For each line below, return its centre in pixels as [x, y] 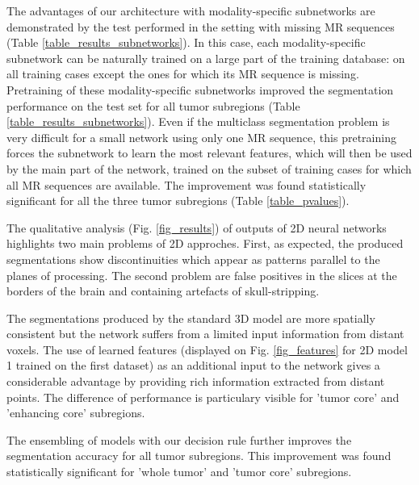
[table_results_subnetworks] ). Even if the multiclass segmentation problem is [198, 121]
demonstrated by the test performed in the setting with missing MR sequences [201, 26]
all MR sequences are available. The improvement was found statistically [186, 184]
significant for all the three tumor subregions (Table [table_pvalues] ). [178, 201]
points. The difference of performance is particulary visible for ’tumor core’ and [203, 397]
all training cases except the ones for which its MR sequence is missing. [183, 74]
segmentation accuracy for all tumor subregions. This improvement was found [199, 456]
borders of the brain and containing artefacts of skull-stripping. [163, 291]
